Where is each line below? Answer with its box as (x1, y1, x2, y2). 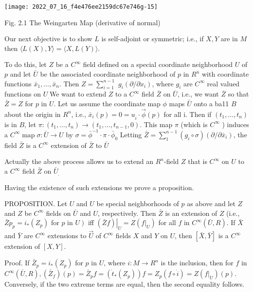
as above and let (187, 198, 235, 209)
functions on (4, 89, 41, 99)
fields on (46, 208, 71, 218)
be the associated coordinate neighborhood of (40, 69, 176, 79)
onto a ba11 (194, 98, 229, 109)
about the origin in (4, 109, 61, 119)
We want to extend (49, 89, 107, 99)
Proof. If (4, 258, 30, 268)
